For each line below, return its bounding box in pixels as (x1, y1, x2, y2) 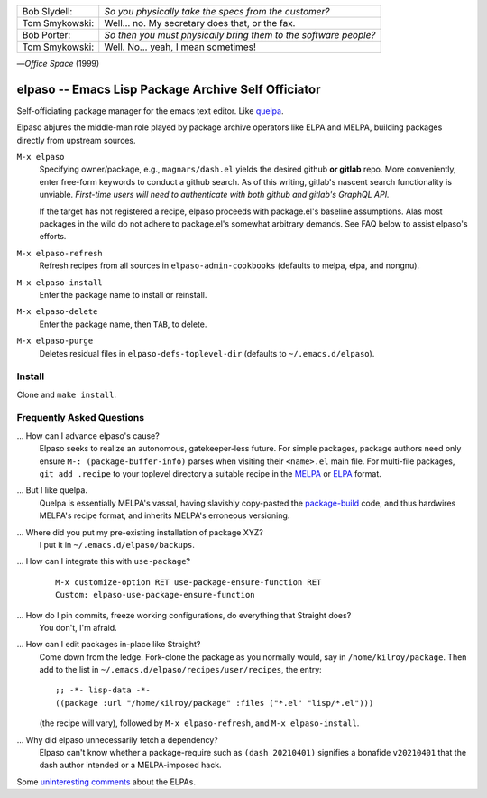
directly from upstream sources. (16, 135, 136, 145)
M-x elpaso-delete (16, 307, 98, 317)
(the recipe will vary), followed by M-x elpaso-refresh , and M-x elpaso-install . (39, 718, 360, 728)
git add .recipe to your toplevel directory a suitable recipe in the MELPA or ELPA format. (39, 469, 382, 478)
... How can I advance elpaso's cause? (16, 430, 160, 441)
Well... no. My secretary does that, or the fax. (104, 17, 296, 29)
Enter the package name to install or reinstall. (39, 289, 207, 300)
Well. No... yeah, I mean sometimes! (104, 41, 256, 53)
